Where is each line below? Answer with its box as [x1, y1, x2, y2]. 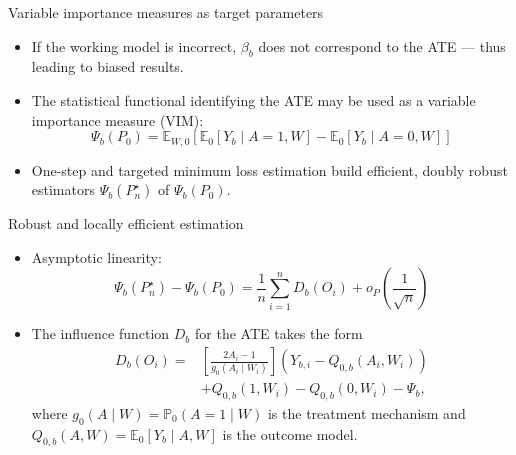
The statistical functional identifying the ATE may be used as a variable [31, 89, 476, 110]
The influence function [31, 323, 170, 344]
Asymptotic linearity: [31, 246, 162, 267]
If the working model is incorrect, [31, 35, 237, 56]
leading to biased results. [31, 56, 184, 77]
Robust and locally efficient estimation [8, 213, 244, 234]
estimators [31, 179, 95, 200]
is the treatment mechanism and [267, 402, 466, 423]
